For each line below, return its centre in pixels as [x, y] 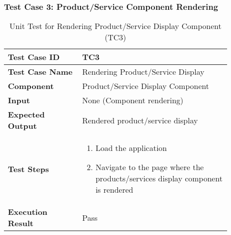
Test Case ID [34, 57]
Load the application [131, 148]
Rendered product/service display [140, 120]
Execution [28, 212]
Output [22, 126]
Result [21, 223]
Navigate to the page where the [150, 167]
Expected [26, 115]
